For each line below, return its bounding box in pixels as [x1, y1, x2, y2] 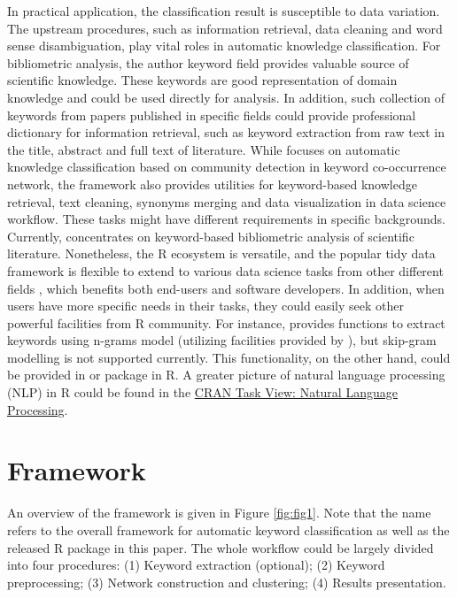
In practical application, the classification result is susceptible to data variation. [7, 2, 440, 19]
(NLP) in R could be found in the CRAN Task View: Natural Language [7, 383, 398, 402]
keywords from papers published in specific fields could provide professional [7, 105, 416, 124]
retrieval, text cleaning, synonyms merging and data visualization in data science [7, 192, 446, 211]
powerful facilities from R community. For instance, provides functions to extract [7, 313, 445, 332]
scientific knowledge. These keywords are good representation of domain [7, 71, 398, 89]
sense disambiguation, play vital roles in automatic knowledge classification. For [7, 36, 441, 55]
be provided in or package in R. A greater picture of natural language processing [7, 365, 445, 384]
